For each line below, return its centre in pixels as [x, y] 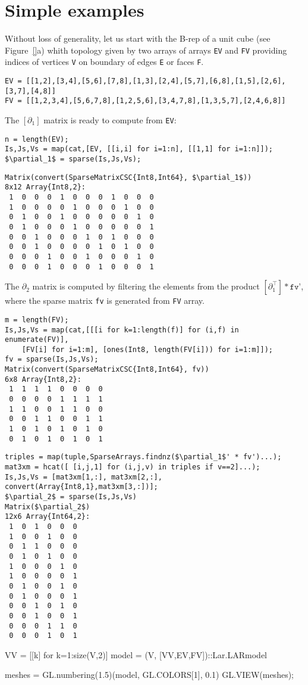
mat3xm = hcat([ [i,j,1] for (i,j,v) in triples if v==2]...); [133, 467]
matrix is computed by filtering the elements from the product [146, 286]
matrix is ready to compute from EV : [110, 120]
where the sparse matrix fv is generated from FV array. [105, 301]
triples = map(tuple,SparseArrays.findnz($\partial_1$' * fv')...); [143, 457]
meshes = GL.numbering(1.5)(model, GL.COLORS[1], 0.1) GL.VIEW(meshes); [149, 675]
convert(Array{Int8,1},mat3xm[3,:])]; [81, 487]
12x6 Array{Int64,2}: [48, 517]
